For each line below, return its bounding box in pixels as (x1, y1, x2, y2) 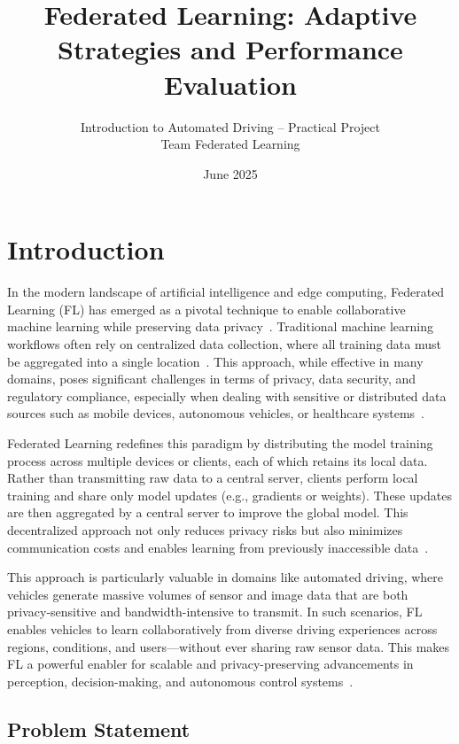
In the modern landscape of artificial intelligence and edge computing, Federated (7, 283, 445, 301)
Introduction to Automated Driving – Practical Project (81, 117, 380, 136)
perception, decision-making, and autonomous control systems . (7, 671, 354, 690)
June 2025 (203, 164, 258, 182)
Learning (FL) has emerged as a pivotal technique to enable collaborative (7, 299, 406, 318)
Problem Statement (7, 715, 191, 742)
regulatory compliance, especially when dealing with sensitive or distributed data (7, 386, 447, 405)
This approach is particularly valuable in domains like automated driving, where (7, 568, 444, 586)
